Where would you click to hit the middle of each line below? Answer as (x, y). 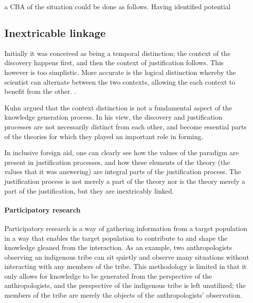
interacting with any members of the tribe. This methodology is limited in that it (126, 266)
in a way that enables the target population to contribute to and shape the (116, 238)
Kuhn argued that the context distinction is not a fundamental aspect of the (118, 107)
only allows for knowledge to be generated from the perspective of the (108, 276)
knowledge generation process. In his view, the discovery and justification (113, 117)
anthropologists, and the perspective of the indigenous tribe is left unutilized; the (125, 285)
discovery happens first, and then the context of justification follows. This (114, 62)
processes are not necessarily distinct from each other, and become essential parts (126, 126)
